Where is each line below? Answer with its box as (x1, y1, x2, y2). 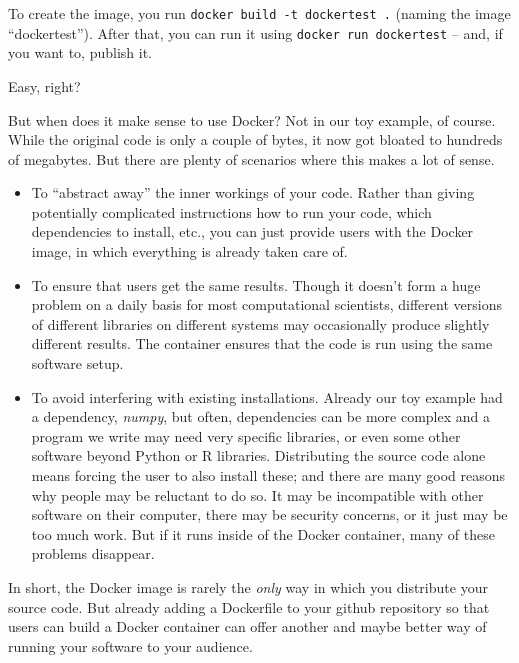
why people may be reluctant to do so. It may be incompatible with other (31, 484, 484, 505)
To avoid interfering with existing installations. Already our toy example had (31, 386, 503, 407)
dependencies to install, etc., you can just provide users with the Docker (31, 221, 474, 242)
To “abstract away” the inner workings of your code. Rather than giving (31, 182, 475, 203)
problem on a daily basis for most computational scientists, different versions (31, 294, 502, 315)
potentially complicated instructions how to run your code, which (31, 201, 432, 222)
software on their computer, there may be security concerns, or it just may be (31, 504, 508, 525)
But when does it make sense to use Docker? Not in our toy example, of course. (8, 109, 496, 130)
